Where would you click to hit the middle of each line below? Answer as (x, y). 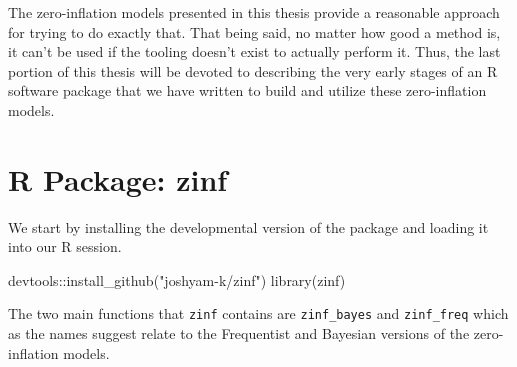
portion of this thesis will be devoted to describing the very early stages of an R (253, 70)
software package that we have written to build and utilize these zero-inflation (247, 90)
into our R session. (65, 246)
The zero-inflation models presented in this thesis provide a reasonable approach (254, 12)
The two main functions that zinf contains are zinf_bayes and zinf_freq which (258, 313)
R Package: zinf (118, 178)
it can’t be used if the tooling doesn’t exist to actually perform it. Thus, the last (254, 51)
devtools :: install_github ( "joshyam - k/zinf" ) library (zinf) (177, 279)
